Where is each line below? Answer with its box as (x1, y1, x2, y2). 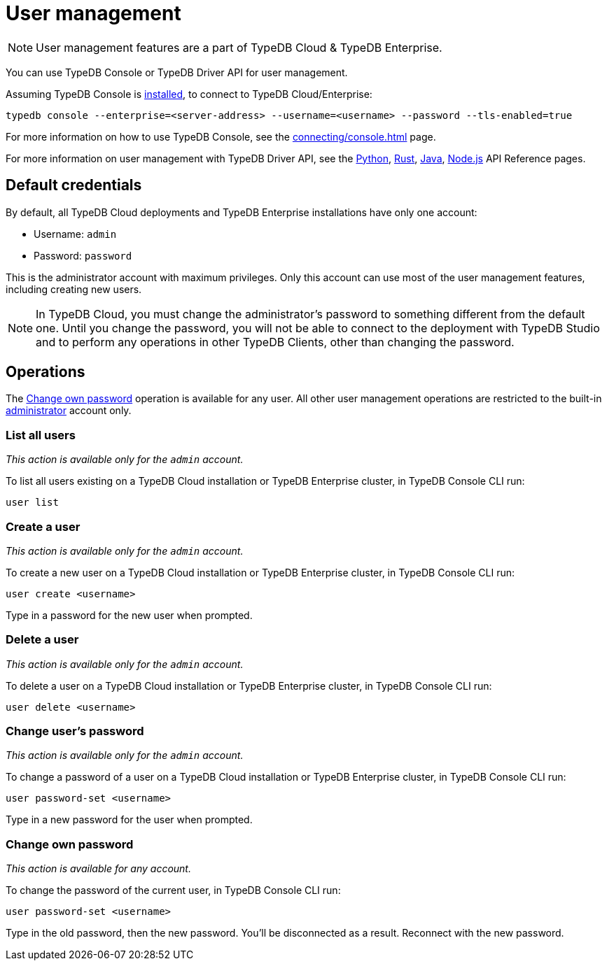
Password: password (34, 249, 132, 262)
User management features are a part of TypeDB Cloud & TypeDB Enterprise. (36, 40, 442, 55)
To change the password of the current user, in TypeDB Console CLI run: (6, 884, 341, 897)
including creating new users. (6, 283, 142, 295)
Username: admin (34, 227, 117, 240)
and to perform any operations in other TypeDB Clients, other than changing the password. (36, 334, 515, 349)
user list (6, 497, 59, 509)
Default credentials (6, 176, 142, 194)
